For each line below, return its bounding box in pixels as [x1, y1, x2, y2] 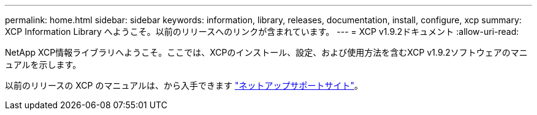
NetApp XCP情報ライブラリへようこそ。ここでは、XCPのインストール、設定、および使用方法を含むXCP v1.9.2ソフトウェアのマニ [5, 47, 528, 57]
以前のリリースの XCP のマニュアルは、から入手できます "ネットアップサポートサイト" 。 [5, 80, 363, 91]
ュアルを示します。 [5, 59, 82, 70]
